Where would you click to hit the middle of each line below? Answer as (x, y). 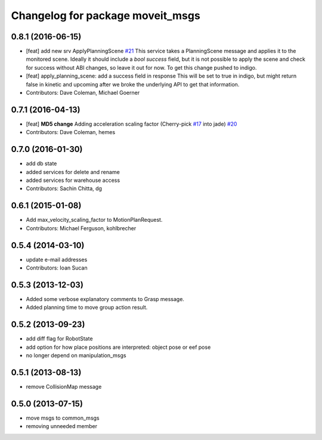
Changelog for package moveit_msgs (106, 16)
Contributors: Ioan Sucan (57, 268)
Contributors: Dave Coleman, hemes (71, 132)
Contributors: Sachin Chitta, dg (64, 188)
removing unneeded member (62, 426)
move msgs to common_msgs (63, 418)
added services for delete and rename (73, 172)
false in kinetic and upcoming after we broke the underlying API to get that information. (133, 84)
